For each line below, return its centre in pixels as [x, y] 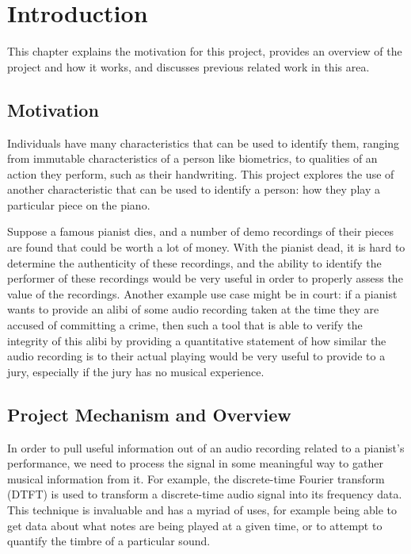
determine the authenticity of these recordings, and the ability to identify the [194, 262]
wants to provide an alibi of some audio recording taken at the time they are [193, 309]
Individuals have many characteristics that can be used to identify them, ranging [204, 142]
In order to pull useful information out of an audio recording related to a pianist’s [206, 447]
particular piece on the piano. [79, 204]
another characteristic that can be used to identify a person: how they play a [194, 189]
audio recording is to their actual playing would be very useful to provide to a [196, 356]
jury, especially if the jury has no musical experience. [136, 371]
